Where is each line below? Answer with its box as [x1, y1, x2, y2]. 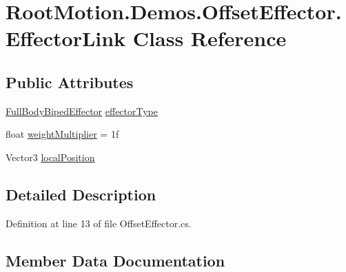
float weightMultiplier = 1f [6, 127, 119, 141]
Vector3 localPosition [6, 149, 95, 164]
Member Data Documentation [6, 249, 225, 271]
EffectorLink [6, 24, 126, 52]
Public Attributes [6, 71, 134, 92]
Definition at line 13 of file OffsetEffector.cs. [6, 216, 192, 230]
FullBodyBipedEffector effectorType [6, 103, 158, 118]
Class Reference [132, 24, 287, 52]
